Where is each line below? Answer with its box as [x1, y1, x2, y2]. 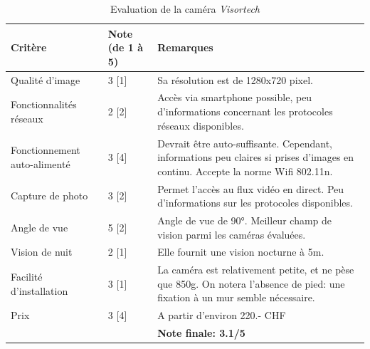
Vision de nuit [11, 244, 73, 259]
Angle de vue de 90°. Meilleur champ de [157, 212, 332, 227]
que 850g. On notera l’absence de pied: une [157, 276, 345, 291]
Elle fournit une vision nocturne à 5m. [157, 244, 324, 259]
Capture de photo [11, 188, 88, 203]
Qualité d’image [11, 72, 80, 87]
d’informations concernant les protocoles [157, 104, 333, 119]
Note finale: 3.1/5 [157, 325, 245, 340]
